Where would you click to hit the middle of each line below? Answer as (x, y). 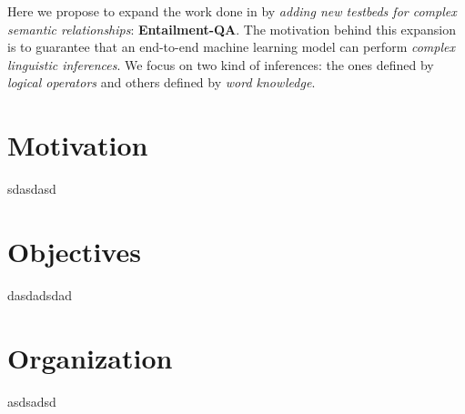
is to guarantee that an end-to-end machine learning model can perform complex (231, 47)
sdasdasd (32, 189)
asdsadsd (32, 401)
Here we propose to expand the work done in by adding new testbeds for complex (232, 11)
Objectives (74, 251)
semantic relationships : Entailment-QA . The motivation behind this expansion (232, 29)
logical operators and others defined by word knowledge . (162, 82)
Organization (90, 357)
